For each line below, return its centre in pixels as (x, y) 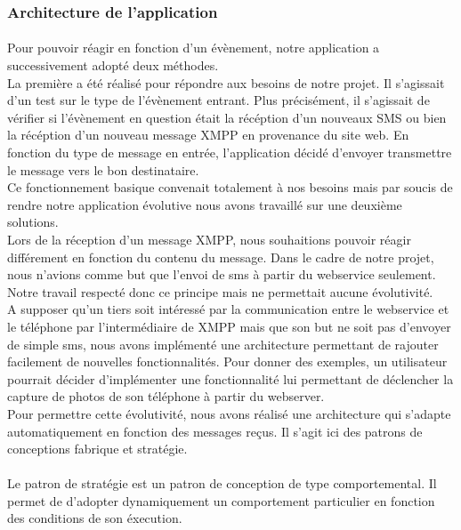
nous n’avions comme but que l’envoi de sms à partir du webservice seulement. (222, 274)
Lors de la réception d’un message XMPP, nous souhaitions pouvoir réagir (209, 239)
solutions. (33, 222)
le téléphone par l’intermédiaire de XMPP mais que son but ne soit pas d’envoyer (229, 326)
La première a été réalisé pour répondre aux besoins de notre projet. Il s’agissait (226, 82)
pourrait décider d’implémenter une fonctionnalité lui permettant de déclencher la (230, 378)
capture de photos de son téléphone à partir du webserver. (166, 396)
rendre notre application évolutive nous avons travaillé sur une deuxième (205, 204)
